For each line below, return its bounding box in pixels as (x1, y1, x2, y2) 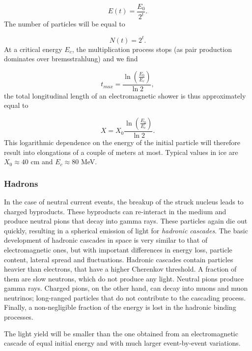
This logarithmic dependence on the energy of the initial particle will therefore (4, 137, 240, 147)
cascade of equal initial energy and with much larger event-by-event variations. (4, 338, 241, 348)
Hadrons (4, 177, 38, 189)
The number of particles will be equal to (4, 19, 125, 29)
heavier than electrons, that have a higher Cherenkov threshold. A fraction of (4, 264, 237, 274)
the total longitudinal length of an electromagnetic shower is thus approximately (4, 90, 246, 100)
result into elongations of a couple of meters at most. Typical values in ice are (4, 147, 238, 157)
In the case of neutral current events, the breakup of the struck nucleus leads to (4, 196, 244, 206)
